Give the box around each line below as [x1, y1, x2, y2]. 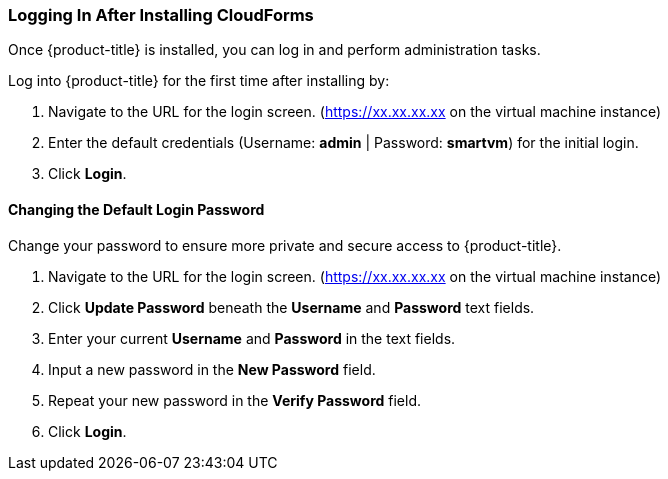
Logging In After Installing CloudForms [8, 5, 314, 25]
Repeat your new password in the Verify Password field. [48, 391, 421, 409]
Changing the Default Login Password [8, 200, 265, 218]
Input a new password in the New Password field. [48, 360, 376, 378]
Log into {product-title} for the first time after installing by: [8, 72, 390, 90]
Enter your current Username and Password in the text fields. [48, 329, 456, 347]
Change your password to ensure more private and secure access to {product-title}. [8, 236, 562, 254]
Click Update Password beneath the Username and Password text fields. [48, 298, 535, 316]
